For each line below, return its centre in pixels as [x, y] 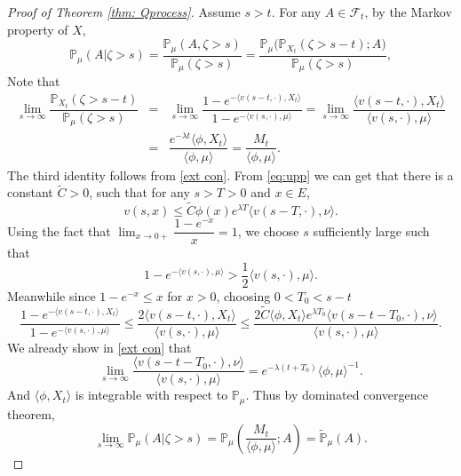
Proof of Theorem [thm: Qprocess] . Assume [124, 12]
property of [38, 29]
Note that [34, 81]
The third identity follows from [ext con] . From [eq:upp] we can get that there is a [230, 175]
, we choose [268, 230]
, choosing [243, 295]
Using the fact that [59, 230]
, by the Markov [408, 12]
